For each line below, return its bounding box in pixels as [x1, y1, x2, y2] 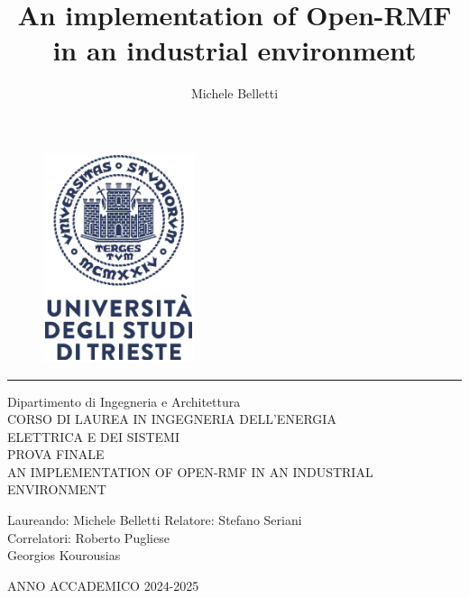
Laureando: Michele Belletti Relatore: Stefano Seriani [7, 511, 302, 529]
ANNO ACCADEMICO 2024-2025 [7, 575, 199, 594]
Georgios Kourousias [7, 546, 121, 565]
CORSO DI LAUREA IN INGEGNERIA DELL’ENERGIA [7, 409, 336, 428]
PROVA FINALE [7, 445, 105, 464]
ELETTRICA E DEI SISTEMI [7, 427, 179, 446]
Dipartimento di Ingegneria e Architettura [7, 391, 241, 410]
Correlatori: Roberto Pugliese [7, 528, 170, 547]
